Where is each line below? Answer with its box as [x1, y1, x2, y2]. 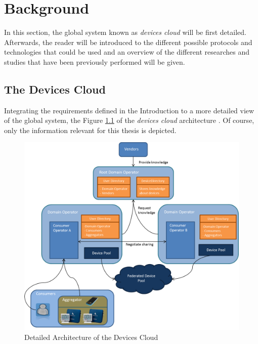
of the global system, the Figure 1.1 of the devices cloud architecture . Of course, [4, 115, 254, 125]
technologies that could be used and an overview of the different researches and [4, 47, 249, 57]
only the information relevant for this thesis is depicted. [4, 124, 177, 135]
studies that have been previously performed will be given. [4, 56, 185, 67]
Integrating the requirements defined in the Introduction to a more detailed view [4, 105, 254, 115]
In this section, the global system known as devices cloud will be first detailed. [4, 27, 246, 37]
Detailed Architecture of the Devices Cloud [24, 332, 158, 342]
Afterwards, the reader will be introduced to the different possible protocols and [4, 36, 252, 47]
